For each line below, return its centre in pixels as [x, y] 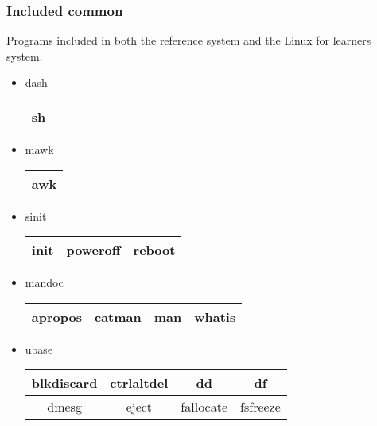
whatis [215, 316]
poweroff [93, 250]
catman [118, 316]
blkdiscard [64, 383]
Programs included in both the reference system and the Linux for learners [189, 40]
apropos [56, 316]
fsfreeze [260, 407]
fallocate [204, 407]
